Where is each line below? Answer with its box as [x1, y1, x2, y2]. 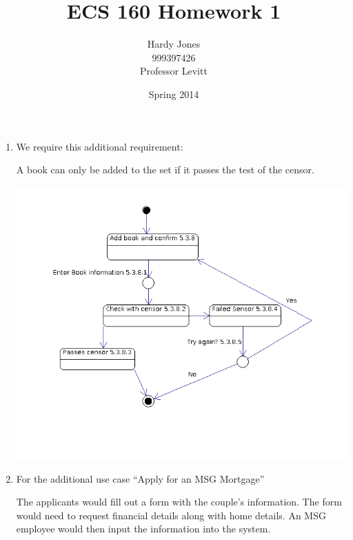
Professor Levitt [140, 64, 208, 78]
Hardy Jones [147, 37, 201, 51]
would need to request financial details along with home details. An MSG [16, 508, 326, 522]
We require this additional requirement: [16, 139, 183, 153]
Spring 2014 [148, 86, 199, 101]
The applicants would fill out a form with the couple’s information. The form [16, 494, 342, 509]
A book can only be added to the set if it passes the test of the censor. [16, 162, 314, 177]
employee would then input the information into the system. [16, 521, 271, 536]
